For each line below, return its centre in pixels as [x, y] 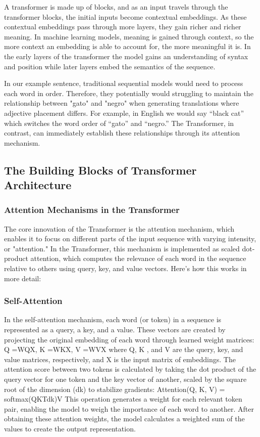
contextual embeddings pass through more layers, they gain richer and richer [123, 27]
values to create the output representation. [70, 429]
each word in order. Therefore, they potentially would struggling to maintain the [129, 93]
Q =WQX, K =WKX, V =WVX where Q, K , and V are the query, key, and [124, 349]
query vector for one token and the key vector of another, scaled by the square [125, 379]
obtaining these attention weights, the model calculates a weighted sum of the [124, 419]
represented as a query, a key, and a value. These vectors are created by [115, 330]
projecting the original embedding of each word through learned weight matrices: [129, 339]
